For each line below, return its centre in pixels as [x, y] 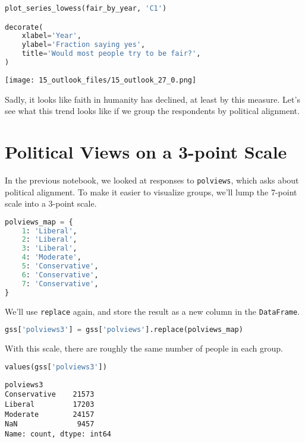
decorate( [24, 27]
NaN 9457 [50, 424]
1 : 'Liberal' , [49, 231]
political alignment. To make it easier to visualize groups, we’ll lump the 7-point [151, 192]
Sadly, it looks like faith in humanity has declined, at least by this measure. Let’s [152, 99]
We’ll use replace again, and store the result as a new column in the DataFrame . [152, 311]
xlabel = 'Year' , [51, 36]
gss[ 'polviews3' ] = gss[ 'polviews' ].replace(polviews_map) [124, 330]
